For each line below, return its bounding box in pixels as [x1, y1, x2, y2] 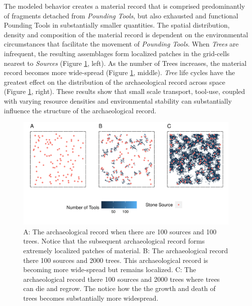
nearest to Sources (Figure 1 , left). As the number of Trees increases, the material [4, 58, 247, 68]
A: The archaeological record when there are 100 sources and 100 [23, 226, 217, 236]
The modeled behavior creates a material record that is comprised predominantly [4, 1, 245, 11]
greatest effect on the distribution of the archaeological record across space [4, 76, 225, 87]
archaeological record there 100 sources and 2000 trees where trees [23, 274, 220, 284]
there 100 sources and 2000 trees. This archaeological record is [23, 255, 208, 265]
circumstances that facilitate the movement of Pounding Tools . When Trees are [4, 39, 239, 49]
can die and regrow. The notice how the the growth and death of [23, 283, 216, 293]
